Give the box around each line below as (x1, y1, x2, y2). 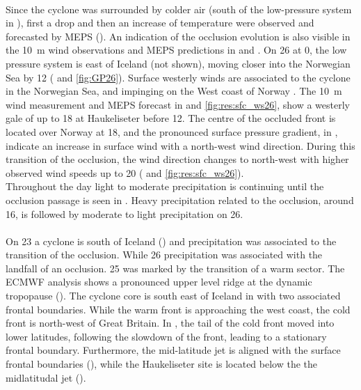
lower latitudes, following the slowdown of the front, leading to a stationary (6, 329, 327, 343)
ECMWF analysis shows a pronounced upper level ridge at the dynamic (6, 274, 312, 289)
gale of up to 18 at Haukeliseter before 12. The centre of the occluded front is (6, 111, 336, 125)
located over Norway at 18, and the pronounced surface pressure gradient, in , (6, 124, 338, 139)
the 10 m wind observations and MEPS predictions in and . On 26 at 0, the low (6, 42, 347, 57)
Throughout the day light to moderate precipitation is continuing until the (6, 179, 324, 194)
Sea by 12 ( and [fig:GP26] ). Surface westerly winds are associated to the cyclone (6, 70, 351, 84)
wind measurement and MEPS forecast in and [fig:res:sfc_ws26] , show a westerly (6, 97, 350, 111)
